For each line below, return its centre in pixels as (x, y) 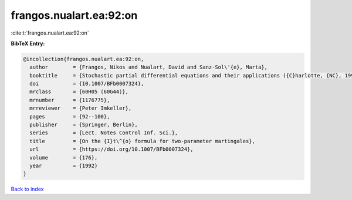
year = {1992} (64, 166)
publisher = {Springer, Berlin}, (84, 125)
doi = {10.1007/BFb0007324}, (87, 84)
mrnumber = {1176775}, (70, 100)
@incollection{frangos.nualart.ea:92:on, (84, 59)
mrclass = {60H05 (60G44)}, (79, 92)
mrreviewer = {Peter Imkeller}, (81, 108)
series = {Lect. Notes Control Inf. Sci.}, (104, 133)
